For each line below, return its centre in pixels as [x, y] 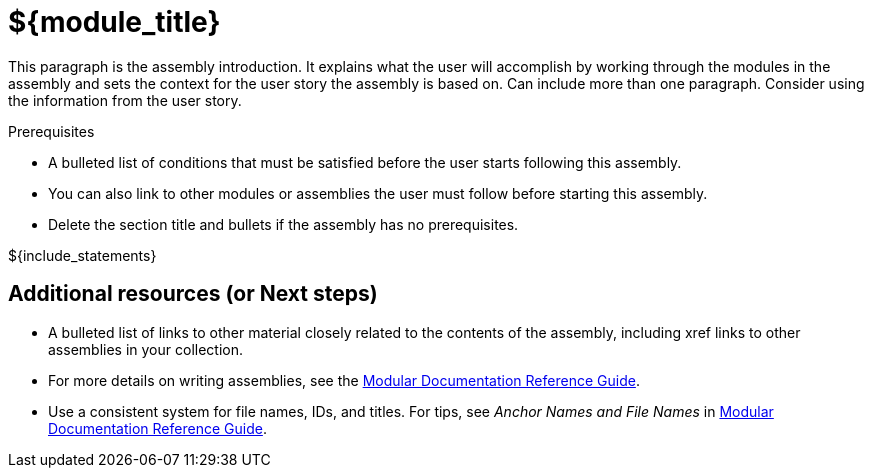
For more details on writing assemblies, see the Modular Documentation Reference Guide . [344, 380]
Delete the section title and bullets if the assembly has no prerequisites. [283, 224]
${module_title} [114, 22]
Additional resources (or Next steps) [193, 294]
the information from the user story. [125, 100]
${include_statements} [82, 255]
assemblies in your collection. [145, 349]
